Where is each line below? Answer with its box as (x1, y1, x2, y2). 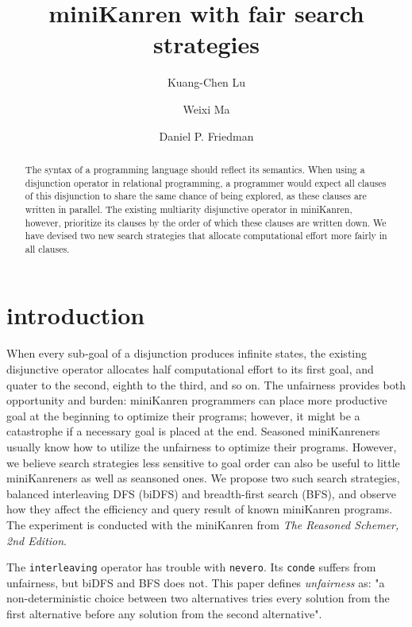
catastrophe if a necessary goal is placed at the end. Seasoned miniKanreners (6, 423, 380, 439)
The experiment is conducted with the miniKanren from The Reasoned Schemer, (6, 516, 399, 532)
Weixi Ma (183, 100, 230, 117)
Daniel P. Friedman (159, 127, 254, 144)
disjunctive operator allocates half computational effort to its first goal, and (6, 361, 374, 377)
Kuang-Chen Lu (167, 74, 246, 91)
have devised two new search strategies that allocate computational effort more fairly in (25, 229, 387, 242)
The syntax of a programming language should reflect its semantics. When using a (25, 162, 365, 176)
